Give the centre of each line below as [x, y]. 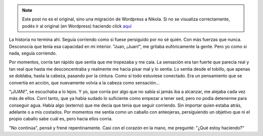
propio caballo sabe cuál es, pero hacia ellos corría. [61, 119]
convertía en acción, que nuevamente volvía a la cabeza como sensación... [84, 82]
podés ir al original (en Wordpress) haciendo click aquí [77, 26]
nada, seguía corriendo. [33, 53]
